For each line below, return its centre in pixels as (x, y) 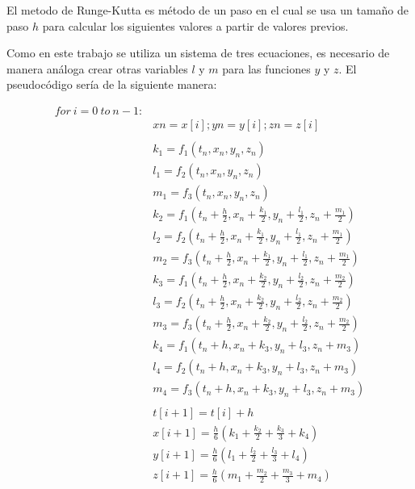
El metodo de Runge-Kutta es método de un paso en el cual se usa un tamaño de (208, 10)
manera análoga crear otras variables (97, 68)
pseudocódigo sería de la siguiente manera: (112, 84)
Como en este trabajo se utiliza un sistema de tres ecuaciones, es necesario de (198, 53)
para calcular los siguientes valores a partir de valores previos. (195, 25)
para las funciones (266, 68)
